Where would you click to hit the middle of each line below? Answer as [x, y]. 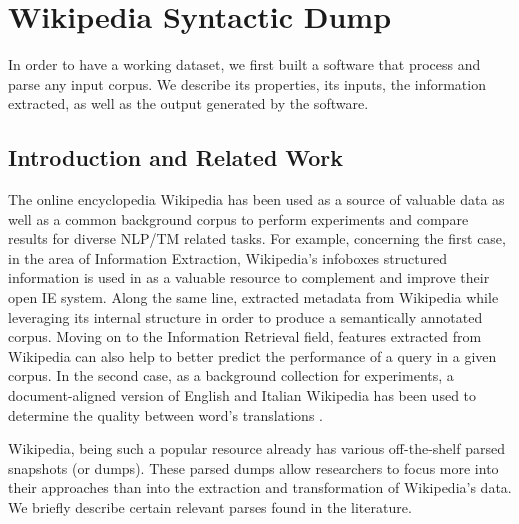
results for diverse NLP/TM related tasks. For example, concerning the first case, [257, 238]
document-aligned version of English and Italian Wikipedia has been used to [242, 395]
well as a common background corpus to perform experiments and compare [238, 218]
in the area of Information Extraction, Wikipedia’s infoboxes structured [227, 257]
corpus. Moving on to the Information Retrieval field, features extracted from [245, 336]
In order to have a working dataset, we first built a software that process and [244, 64]
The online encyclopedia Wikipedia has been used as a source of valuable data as [256, 199]
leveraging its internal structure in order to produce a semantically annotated [245, 316]
